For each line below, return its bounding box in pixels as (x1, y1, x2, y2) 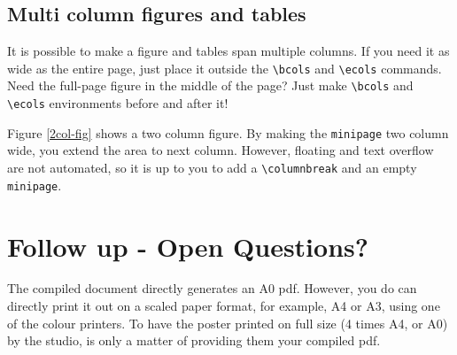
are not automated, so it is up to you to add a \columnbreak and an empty (7, 158, 417, 177)
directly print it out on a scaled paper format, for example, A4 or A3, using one (7, 297, 440, 315)
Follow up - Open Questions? (7, 228, 368, 264)
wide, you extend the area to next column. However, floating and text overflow (7, 141, 434, 159)
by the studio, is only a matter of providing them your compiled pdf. (7, 331, 381, 350)
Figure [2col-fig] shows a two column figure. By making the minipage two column (7, 123, 449, 142)
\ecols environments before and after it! (7, 94, 228, 112)
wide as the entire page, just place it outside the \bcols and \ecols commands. (7, 58, 442, 77)
